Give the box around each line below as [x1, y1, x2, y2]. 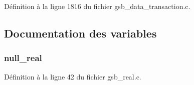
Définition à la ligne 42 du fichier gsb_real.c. [4, 71, 141, 81]
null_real [4, 51, 42, 64]
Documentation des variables [4, 25, 157, 40]
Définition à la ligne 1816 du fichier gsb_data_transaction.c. [4, 1, 190, 11]
